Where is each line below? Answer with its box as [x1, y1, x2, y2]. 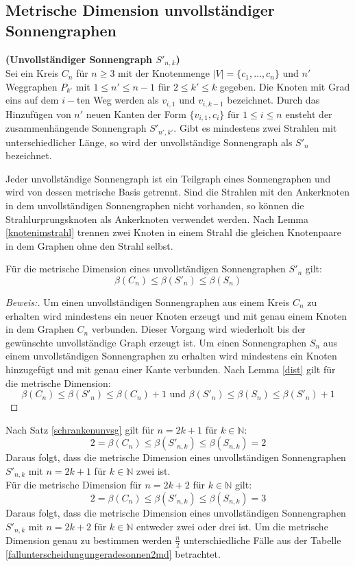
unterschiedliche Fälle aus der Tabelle [183, 532, 341, 547]
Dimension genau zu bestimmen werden [5, 532, 172, 547]
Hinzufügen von [5, 106, 71, 121]
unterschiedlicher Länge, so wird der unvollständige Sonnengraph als [5, 134, 293, 149]
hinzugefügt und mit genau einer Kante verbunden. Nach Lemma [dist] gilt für [5, 362, 336, 376]
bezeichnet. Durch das [227, 93, 320, 107]
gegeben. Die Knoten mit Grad [219, 79, 350, 93]
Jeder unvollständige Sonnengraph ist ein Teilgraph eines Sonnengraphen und [5, 171, 331, 185]
